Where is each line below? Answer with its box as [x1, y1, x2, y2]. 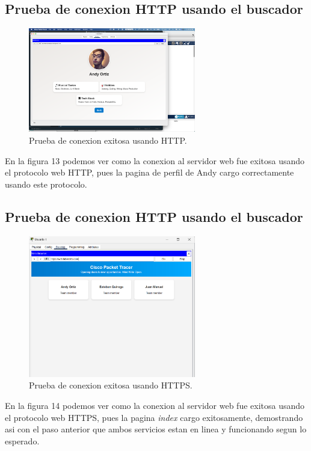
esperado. [5, 434, 40, 447]
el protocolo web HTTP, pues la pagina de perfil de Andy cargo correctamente [5, 166, 294, 179]
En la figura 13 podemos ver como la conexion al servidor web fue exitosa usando [5, 154, 305, 167]
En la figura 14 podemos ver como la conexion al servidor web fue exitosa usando [5, 399, 305, 411]
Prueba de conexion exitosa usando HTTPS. [29, 379, 192, 391]
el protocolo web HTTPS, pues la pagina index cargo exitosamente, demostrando [5, 411, 303, 423]
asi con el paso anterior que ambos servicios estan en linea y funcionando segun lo [5, 423, 307, 435]
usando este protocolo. [5, 177, 87, 190]
